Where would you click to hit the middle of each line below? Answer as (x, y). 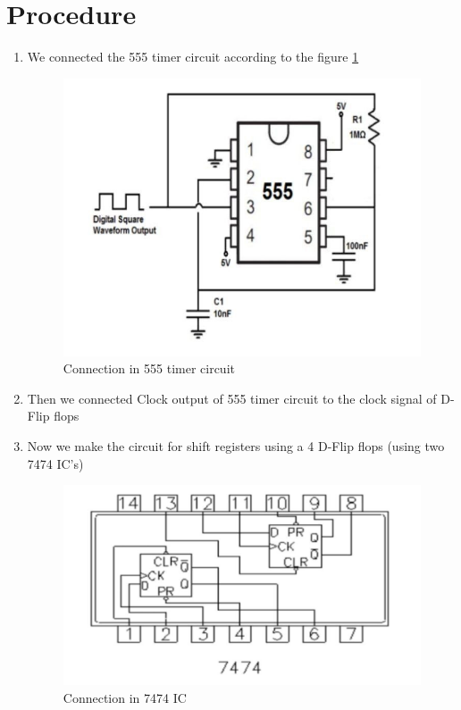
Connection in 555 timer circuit (149, 368)
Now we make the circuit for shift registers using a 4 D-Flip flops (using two (236, 446)
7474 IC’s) (55, 463)
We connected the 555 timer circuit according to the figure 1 (193, 57)
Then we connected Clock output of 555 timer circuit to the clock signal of (232, 398)
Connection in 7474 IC (125, 697)
